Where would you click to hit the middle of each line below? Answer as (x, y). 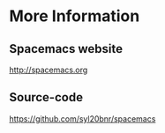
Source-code (46, 97)
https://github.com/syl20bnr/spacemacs (82, 118)
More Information (75, 16)
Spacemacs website (66, 49)
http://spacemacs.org (49, 70)
